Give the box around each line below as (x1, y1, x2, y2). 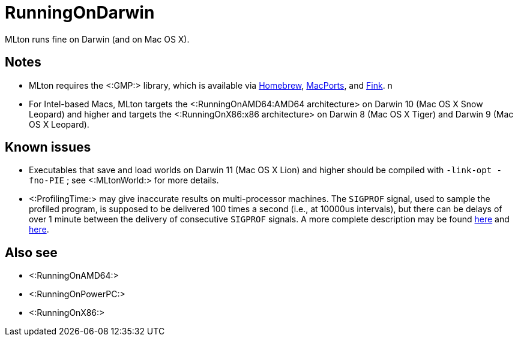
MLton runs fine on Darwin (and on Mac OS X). (5, 34, 190, 44)
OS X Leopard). (29, 119, 89, 129)
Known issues (5, 140, 91, 155)
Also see (5, 245, 58, 260)
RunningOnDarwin (5, 2, 155, 23)
